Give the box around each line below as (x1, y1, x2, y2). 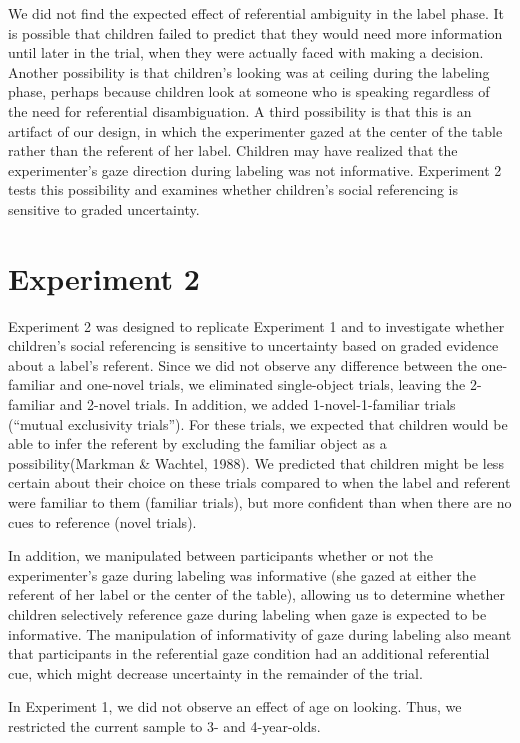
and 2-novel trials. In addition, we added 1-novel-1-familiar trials (59, 394, 456, 415)
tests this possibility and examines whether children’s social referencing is (8, 179, 459, 200)
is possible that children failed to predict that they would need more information (8, 22, 503, 43)
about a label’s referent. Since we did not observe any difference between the (8, 354, 477, 375)
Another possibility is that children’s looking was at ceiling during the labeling (8, 61, 490, 82)
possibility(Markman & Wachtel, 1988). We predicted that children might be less (8, 452, 504, 473)
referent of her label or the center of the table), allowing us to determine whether (8, 584, 505, 605)
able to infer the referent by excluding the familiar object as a (8, 433, 387, 454)
